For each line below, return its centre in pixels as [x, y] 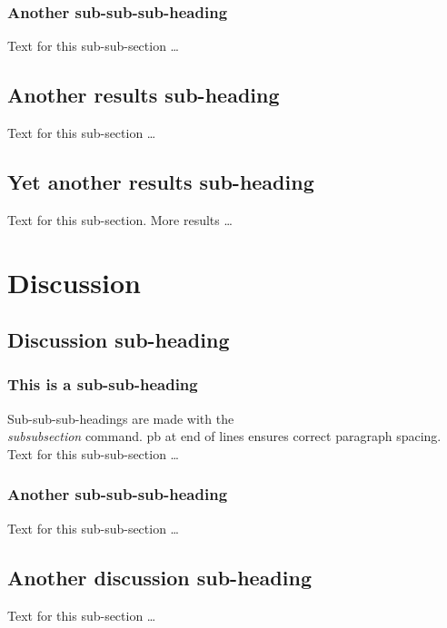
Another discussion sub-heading [159, 577]
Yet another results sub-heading [161, 182]
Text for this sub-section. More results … [120, 219]
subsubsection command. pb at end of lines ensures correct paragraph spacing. [224, 436]
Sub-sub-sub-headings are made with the [121, 418]
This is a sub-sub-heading [103, 384]
